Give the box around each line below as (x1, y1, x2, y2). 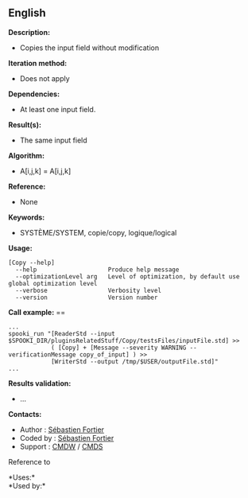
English (8, 6, 46, 20)
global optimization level (8, 279, 98, 287)
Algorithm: (8, 150, 45, 160)
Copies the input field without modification (19, 43, 160, 53)
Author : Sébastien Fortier (19, 425, 105, 434)
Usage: (8, 243, 33, 253)
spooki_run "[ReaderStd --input (8, 329, 115, 337)
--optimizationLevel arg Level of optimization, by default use (15, 272, 240, 281)
